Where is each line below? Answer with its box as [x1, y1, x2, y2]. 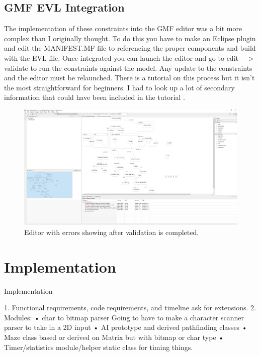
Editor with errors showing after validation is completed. [24, 226, 199, 237]
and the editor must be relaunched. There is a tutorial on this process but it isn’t [4, 72, 255, 83]
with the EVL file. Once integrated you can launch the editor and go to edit [4, 52, 238, 63]
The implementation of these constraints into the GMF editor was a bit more [4, 23, 242, 34]
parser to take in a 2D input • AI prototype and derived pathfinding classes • [4, 322, 247, 332]
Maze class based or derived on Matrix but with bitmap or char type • [4, 332, 224, 342]
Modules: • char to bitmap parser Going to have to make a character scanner [4, 312, 244, 322]
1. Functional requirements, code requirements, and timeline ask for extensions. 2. [4, 302, 256, 313]
